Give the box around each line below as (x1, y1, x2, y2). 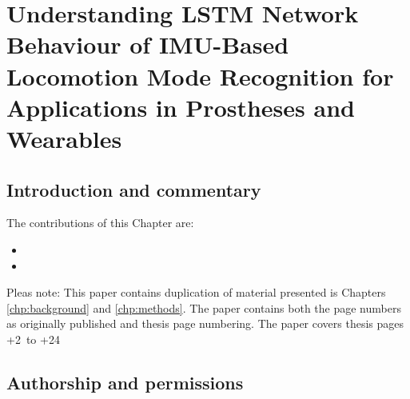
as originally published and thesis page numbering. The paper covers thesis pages (6, 315, 404, 332)
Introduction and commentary (6, 177, 261, 201)
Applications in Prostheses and (6, 90, 355, 123)
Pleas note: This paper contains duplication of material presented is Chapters (6, 284, 386, 301)
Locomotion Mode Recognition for (6, 59, 394, 92)
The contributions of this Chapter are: (6, 214, 194, 231)
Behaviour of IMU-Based (6, 28, 289, 61)
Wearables (6, 122, 122, 154)
